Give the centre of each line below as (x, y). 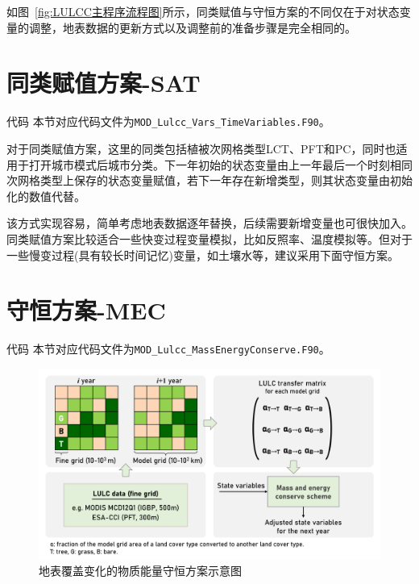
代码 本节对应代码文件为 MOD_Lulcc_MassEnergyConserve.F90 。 (168, 349)
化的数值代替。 (46, 196)
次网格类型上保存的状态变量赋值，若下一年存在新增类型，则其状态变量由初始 (209, 180)
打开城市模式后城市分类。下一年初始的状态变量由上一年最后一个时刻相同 (220, 164)
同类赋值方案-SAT (104, 83)
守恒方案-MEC (86, 310)
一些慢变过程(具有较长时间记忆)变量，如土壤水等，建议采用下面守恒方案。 (203, 254)
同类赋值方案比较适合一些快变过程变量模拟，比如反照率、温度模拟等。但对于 (209, 238)
